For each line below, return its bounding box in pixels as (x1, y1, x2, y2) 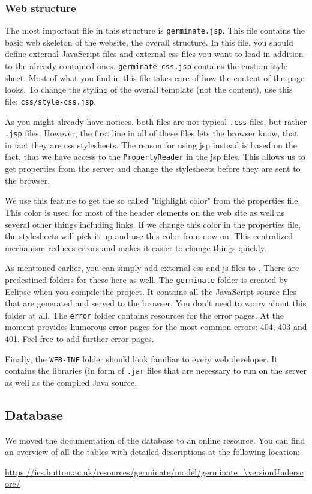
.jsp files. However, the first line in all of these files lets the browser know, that (5, 127, 298, 139)
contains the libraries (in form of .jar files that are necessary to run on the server (5, 364, 307, 377)
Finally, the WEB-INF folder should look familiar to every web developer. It (5, 352, 278, 365)
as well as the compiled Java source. (5, 376, 137, 388)
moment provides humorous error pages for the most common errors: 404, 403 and (5, 320, 307, 333)
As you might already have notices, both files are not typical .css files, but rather (5, 115, 307, 127)
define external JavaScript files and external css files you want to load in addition (5, 47, 304, 60)
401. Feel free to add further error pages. (5, 332, 154, 344)
